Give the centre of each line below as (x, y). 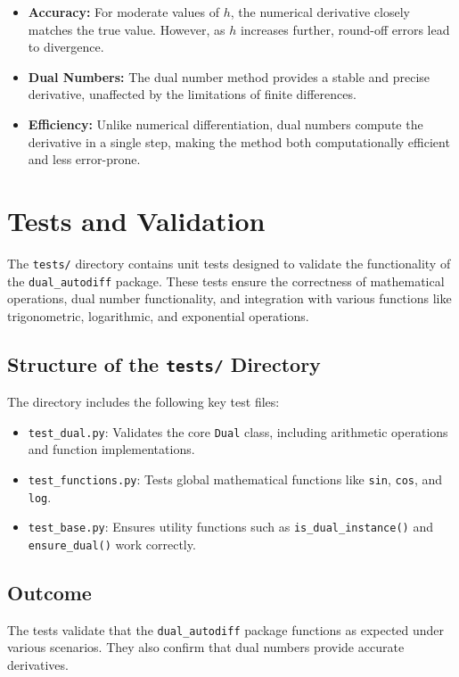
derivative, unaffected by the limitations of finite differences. (192, 94)
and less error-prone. (84, 159)
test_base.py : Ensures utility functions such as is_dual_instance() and (230, 527)
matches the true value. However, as (127, 29)
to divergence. (66, 47)
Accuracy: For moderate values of (123, 12)
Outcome (49, 593)
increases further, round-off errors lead (345, 29)
